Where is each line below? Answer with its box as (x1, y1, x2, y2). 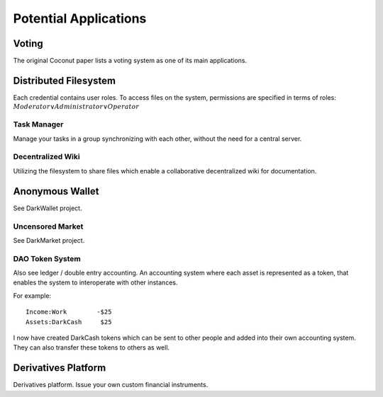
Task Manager (13, 120, 64, 130)
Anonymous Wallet (13, 185, 99, 197)
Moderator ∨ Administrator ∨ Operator (13, 103, 140, 111)
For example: (13, 291, 52, 300)
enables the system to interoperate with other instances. (13, 278, 178, 287)
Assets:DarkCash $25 (26, 318, 112, 326)
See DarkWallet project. (13, 204, 82, 212)
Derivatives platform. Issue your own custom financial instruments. (13, 381, 209, 389)
